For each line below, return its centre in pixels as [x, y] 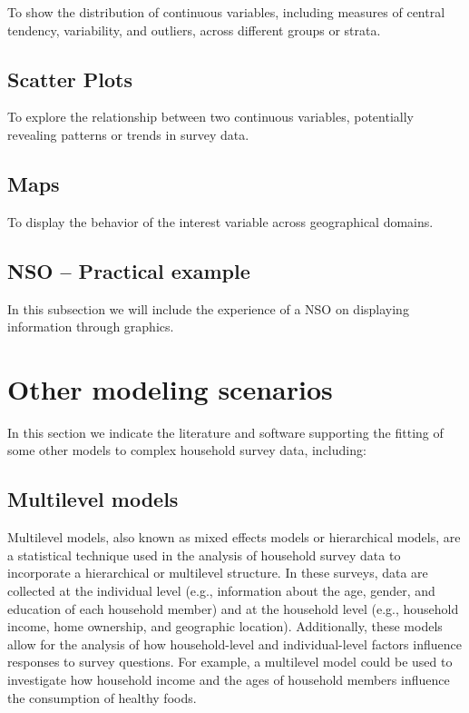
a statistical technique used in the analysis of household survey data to [204, 555]
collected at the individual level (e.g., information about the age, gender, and [221, 591]
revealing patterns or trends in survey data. [128, 134]
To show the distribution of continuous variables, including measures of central [226, 12]
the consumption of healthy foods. [102, 697]
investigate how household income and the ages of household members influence [229, 680]
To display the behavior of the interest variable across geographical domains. [220, 221]
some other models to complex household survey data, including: [187, 450]
